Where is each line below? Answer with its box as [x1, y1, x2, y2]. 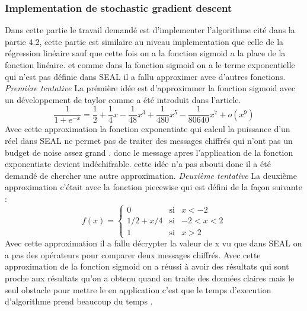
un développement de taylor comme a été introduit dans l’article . [5, 93, 241, 105]
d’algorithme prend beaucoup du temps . [5, 295, 153, 307]
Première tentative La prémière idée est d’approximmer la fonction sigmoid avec [5, 82, 296, 94]
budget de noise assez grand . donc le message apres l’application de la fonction [5, 146, 293, 158]
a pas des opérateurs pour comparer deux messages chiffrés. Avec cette [5, 248, 261, 261]
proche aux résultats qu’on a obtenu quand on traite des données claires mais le [5, 271, 295, 284]
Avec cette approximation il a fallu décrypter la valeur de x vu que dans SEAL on [5, 237, 302, 249]
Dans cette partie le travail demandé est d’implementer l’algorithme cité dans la [5, 24, 295, 36]
